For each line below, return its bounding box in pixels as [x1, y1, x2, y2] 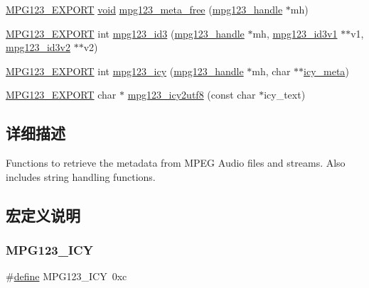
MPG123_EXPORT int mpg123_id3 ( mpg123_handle [6, 26, 245, 40]
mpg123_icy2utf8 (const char [127, 87, 256, 102]
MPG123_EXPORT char [6, 87, 117, 102]
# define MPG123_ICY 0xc [6, 269, 127, 284]
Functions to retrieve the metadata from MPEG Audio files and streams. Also [6, 155, 346, 170]
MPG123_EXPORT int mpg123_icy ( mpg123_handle [6, 63, 244, 78]
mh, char [252, 63, 291, 78]
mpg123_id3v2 [6, 40, 71, 55]
